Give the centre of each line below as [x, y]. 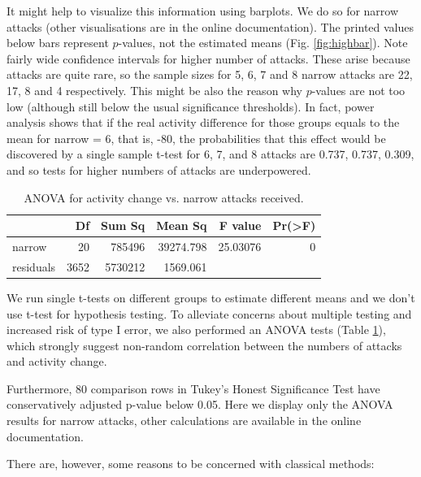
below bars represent [58, 43]
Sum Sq [123, 225]
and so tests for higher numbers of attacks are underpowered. [159, 169]
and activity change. [57, 361]
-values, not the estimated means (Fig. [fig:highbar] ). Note [263, 43]
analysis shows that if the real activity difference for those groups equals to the [203, 122]
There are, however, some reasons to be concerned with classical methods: [191, 464]
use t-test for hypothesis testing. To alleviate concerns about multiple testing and [209, 313]
